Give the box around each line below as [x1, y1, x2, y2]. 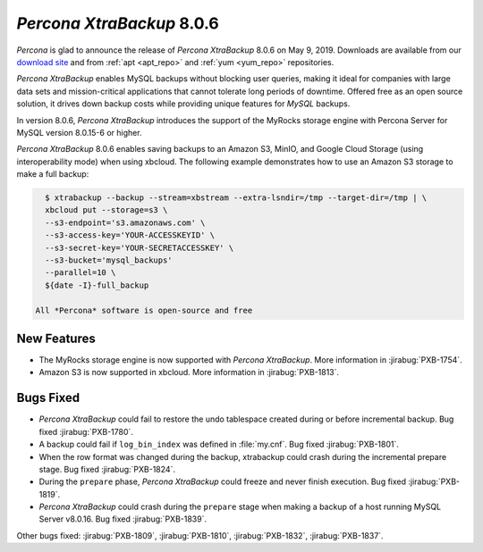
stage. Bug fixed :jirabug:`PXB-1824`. [38, 464, 176, 474]
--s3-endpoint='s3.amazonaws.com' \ [45, 217, 206, 228]
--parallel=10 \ [45, 268, 116, 278]
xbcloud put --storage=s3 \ [45, 205, 168, 215]
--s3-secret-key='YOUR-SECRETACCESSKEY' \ [45, 242, 234, 253]
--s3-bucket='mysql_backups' [45, 255, 174, 265]
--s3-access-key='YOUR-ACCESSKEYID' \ [45, 230, 215, 240]
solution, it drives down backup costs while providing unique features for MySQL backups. [16, 98, 351, 109]
